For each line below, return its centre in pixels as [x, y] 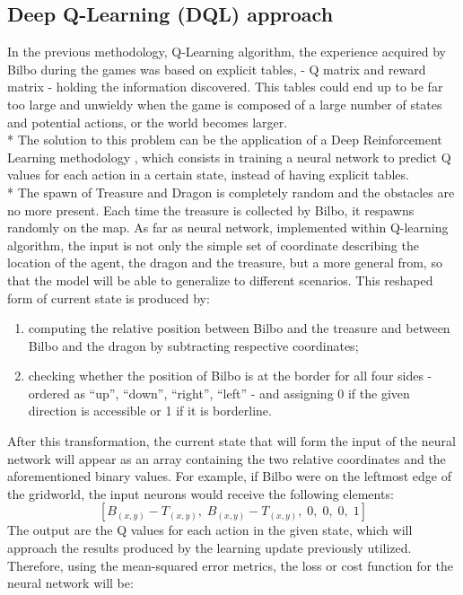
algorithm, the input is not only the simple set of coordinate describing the [213, 245]
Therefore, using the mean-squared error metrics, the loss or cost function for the [231, 565]
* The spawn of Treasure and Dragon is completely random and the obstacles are [231, 192]
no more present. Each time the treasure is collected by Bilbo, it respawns [211, 210]
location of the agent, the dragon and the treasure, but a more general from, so [225, 262]
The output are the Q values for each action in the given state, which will [210, 530]
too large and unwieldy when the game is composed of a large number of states [225, 104]
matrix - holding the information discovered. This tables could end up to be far [225, 87]
